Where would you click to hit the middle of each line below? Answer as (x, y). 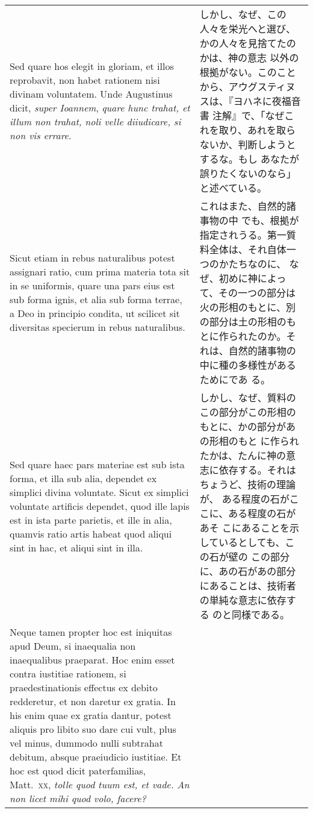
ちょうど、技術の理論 (247, 484)
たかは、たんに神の (243, 455)
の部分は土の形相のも (248, 322)
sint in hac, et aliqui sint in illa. (76, 547)
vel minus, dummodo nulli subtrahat (86, 743)
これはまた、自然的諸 (248, 206)
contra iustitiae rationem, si (68, 673)
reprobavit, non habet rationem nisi (85, 80)
